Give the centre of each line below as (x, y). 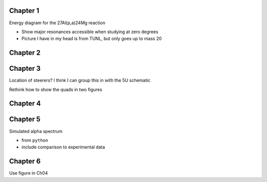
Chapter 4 (25, 104)
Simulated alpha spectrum (36, 131)
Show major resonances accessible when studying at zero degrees (90, 32)
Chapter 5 (25, 119)
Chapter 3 (25, 68)
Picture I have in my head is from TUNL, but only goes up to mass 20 (92, 39)
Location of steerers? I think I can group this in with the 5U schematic (80, 80)
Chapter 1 (24, 11)
